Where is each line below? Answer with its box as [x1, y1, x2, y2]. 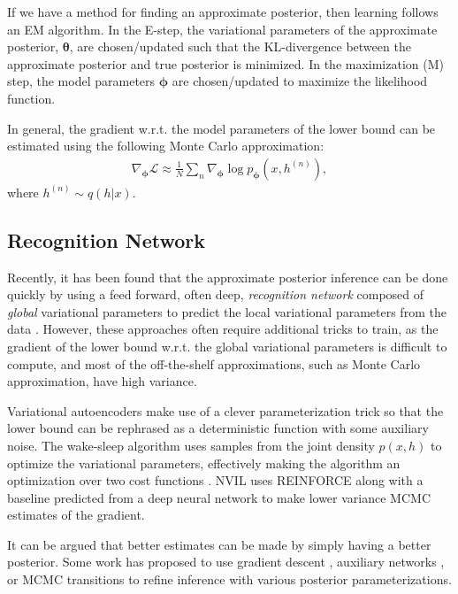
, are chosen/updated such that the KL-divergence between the [69, 37, 411, 56]
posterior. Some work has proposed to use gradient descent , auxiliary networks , [7, 552, 445, 571]
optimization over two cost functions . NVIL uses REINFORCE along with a [7, 471, 424, 490]
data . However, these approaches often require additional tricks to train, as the [7, 320, 439, 338]
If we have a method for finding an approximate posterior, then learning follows [7, 3, 439, 20]
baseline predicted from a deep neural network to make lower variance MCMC [7, 488, 431, 506]
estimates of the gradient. [7, 505, 145, 524]
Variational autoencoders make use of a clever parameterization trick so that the [7, 401, 444, 420]
